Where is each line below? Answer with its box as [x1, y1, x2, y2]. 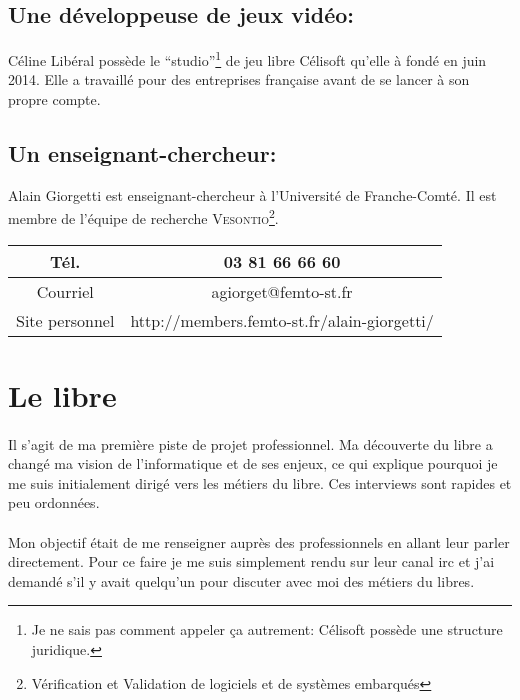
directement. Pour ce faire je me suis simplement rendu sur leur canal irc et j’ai [8, 551, 495, 572]
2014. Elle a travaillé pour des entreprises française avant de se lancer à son [8, 69, 470, 90]
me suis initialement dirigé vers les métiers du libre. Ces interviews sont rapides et [8, 472, 512, 493]
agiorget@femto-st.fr [211, 279, 353, 303]
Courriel [36, 279, 94, 303]
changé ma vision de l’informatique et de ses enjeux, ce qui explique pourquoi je [8, 453, 498, 474]
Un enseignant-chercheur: [8, 138, 277, 169]
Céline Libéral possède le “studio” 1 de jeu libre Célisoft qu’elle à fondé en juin [8, 47, 487, 70]
